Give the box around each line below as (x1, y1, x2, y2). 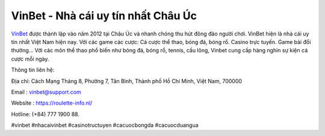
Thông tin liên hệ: (11, 66, 55, 73)
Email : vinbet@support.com (11, 88, 81, 96)
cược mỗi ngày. (11, 55, 49, 63)
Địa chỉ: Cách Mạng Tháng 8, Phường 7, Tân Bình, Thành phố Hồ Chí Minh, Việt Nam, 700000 (11, 77, 243, 84)
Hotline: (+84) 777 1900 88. (11, 110, 79, 117)
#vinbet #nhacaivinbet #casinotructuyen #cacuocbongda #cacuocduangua (11, 122, 199, 129)
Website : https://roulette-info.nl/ (11, 99, 93, 107)
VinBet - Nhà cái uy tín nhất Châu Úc (11, 9, 197, 22)
